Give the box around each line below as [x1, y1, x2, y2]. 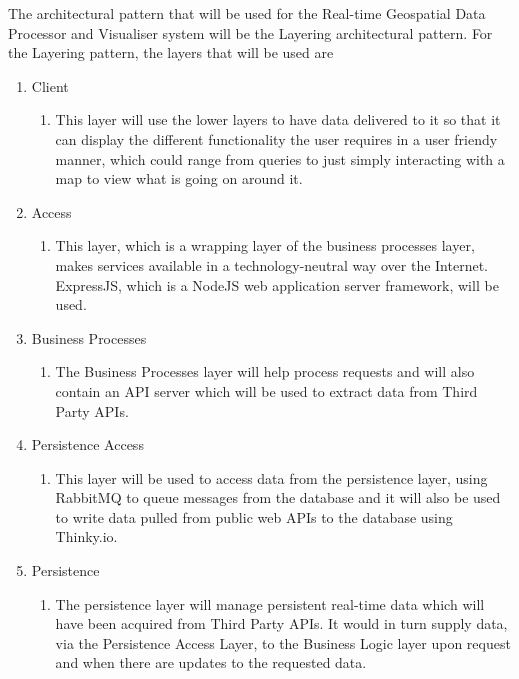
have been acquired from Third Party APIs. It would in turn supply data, [55, 613, 508, 634]
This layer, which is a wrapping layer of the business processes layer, [55, 235, 475, 256]
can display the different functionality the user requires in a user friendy [55, 128, 498, 149]
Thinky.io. [55, 526, 118, 547]
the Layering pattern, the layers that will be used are [8, 42, 334, 63]
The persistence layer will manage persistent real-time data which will [55, 593, 485, 614]
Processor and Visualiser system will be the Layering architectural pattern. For [8, 22, 493, 43]
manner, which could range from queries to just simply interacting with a [55, 148, 505, 169]
